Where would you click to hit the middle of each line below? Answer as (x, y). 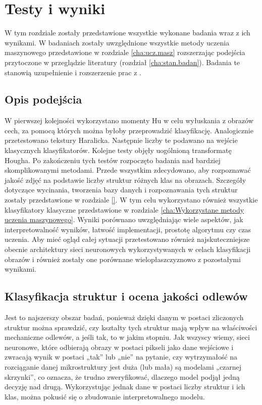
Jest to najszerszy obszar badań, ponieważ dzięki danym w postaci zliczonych (124, 317)
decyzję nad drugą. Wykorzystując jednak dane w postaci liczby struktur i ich (125, 387)
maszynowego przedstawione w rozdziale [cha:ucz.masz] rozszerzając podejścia (125, 52)
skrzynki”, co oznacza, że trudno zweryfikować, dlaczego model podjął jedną (122, 376)
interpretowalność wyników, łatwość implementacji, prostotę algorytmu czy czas (128, 229)
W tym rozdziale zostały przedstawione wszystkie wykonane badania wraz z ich (127, 33)
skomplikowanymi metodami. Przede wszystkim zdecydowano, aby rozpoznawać (128, 170)
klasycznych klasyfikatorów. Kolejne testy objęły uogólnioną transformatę (118, 150)
